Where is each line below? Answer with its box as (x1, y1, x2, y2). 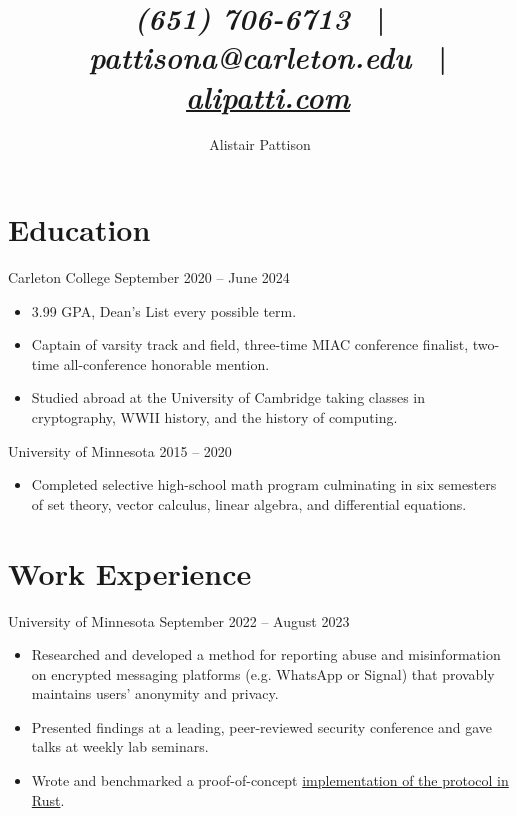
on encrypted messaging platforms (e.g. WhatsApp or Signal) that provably (31, 663, 495, 684)
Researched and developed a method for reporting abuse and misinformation (31, 644, 501, 665)
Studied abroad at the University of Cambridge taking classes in (31, 387, 426, 408)
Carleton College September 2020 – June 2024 (8, 267, 290, 288)
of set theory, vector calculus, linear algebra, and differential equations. (31, 493, 467, 514)
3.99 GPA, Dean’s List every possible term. (31, 300, 297, 321)
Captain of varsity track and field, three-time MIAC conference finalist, (31, 334, 469, 355)
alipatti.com (186, 75, 351, 117)
